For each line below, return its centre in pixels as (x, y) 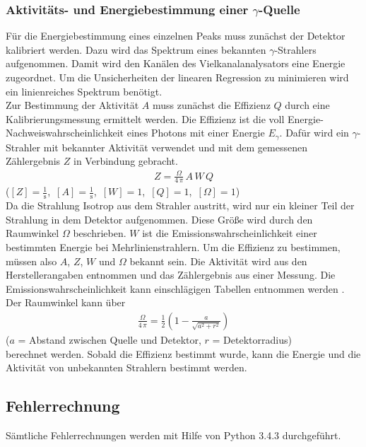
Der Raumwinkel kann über (66, 302)
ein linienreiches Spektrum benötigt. (84, 91)
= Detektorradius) (252, 339)
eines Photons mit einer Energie (196, 133)
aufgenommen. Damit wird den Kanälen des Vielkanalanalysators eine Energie (176, 63)
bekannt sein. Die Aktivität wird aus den (218, 261)
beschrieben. (100, 233)
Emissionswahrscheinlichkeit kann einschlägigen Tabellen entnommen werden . (175, 288)
